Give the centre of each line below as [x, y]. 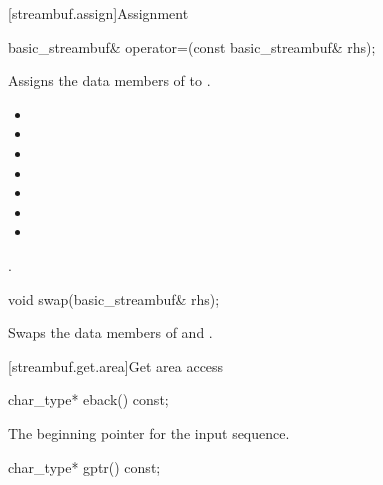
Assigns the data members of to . [109, 80]
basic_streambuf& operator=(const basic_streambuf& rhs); [192, 46]
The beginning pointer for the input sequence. [149, 432]
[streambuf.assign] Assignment [98, 13]
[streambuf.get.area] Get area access [116, 365]
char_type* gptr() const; [84, 466]
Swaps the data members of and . [110, 332]
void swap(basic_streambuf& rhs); [114, 298]
